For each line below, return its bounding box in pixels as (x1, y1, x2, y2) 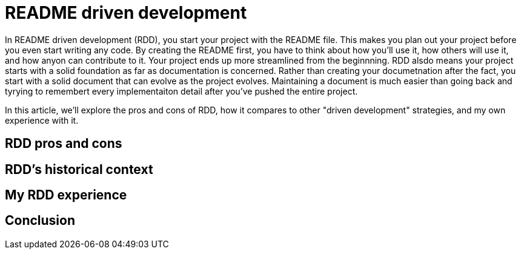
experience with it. (5, 115, 79, 125)
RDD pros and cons (5, 136, 122, 152)
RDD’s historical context (5, 161, 153, 177)
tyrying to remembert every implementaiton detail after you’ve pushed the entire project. (5, 85, 358, 96)
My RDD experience (5, 187, 127, 203)
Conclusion (5, 213, 76, 229)
